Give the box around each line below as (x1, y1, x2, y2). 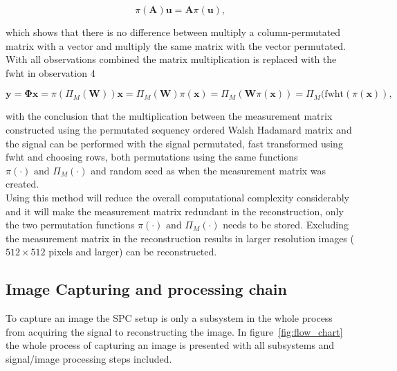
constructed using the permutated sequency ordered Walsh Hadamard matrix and (6, 122, 352, 136)
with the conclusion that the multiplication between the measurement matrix (6, 109, 333, 123)
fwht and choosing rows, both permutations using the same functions (6, 150, 298, 164)
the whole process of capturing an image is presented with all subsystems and (6, 338, 335, 352)
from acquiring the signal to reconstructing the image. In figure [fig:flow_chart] (6, 324, 343, 338)
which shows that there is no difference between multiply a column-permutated (6, 25, 341, 39)
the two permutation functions (6, 217, 135, 232)
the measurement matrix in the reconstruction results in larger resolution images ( (6, 230, 354, 245)
